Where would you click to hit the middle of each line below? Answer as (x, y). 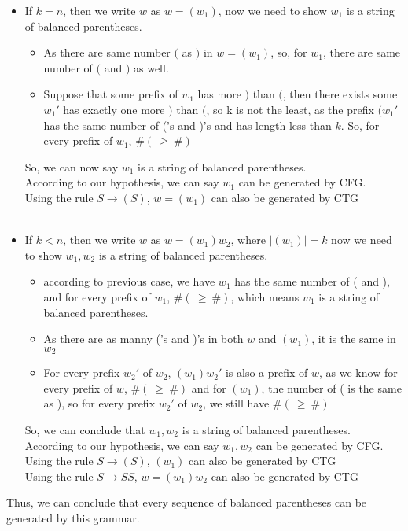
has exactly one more (114, 109)
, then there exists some (340, 94)
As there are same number (107, 52)
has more (219, 94)
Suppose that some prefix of (111, 94)
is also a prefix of (266, 372)
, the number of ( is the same (331, 387)
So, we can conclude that (85, 429)
